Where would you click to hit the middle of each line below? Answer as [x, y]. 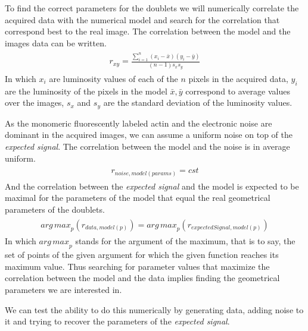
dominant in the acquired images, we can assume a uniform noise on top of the [149, 135]
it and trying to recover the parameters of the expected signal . [117, 321]
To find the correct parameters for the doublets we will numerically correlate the [152, 8]
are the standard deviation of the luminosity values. [198, 103]
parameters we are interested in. [63, 289]
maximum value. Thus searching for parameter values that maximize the [137, 266]
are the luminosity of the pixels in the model [86, 91]
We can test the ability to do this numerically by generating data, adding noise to [154, 309]
